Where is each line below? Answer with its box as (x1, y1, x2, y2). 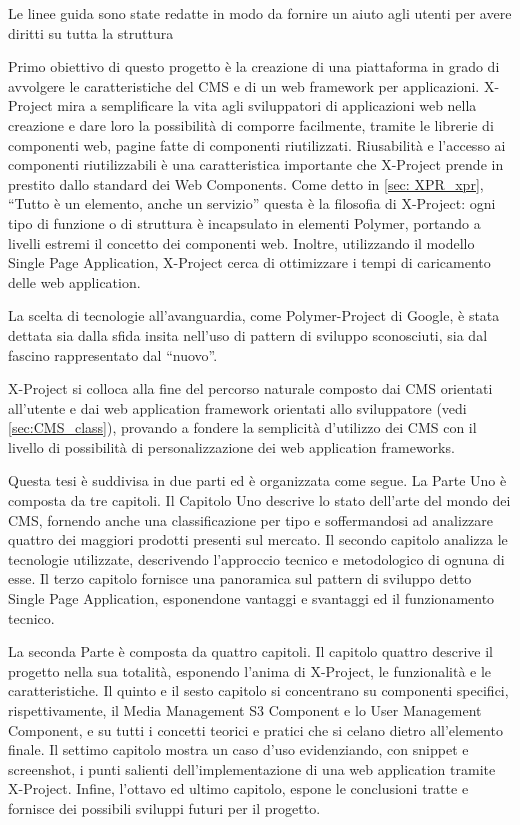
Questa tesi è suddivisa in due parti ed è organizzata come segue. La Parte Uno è (8, 470, 507, 491)
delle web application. (8, 271, 141, 292)
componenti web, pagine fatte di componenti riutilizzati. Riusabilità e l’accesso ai (8, 134, 506, 155)
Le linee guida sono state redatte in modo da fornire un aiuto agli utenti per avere (8, 3, 512, 23)
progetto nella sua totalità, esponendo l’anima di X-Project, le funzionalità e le (8, 660, 492, 681)
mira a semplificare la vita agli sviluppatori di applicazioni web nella (57, 95, 477, 116)
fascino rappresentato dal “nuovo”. (8, 344, 218, 365)
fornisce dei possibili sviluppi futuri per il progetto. (8, 797, 321, 818)
